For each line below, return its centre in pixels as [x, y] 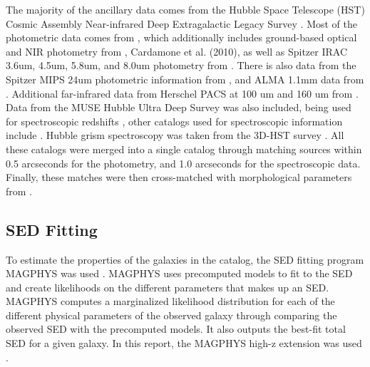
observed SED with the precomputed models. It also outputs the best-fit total [176, 329]
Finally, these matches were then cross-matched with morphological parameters [179, 177]
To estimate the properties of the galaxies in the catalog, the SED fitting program [185, 259]
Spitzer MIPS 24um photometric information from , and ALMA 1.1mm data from [185, 79]
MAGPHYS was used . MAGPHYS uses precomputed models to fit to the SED [179, 273]
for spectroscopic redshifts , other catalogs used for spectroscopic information [174, 121]
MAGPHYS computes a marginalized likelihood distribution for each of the [170, 301]
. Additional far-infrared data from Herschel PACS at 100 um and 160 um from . [182, 93]
